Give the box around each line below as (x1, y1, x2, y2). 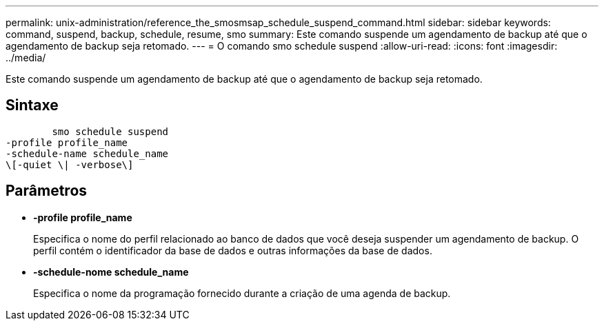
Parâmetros (6, 182, 88, 200)
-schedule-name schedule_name (6, 147, 169, 159)
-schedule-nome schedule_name (33, 265, 189, 278)
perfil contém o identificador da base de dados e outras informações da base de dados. (33, 244, 432, 256)
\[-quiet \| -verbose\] (6, 159, 134, 170)
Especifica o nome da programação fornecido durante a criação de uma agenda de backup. (33, 287, 451, 299)
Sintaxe (6, 96, 59, 114)
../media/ (6, 52, 46, 63)
